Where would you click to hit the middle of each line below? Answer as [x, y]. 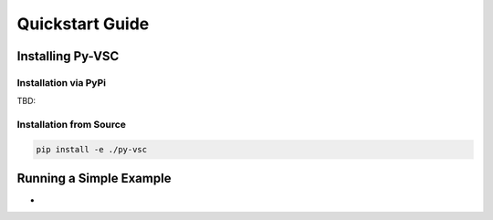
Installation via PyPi [62, 82]
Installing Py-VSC [68, 56]
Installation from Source [72, 125]
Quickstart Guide [83, 24]
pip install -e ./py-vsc [92, 149]
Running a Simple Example [94, 178]
